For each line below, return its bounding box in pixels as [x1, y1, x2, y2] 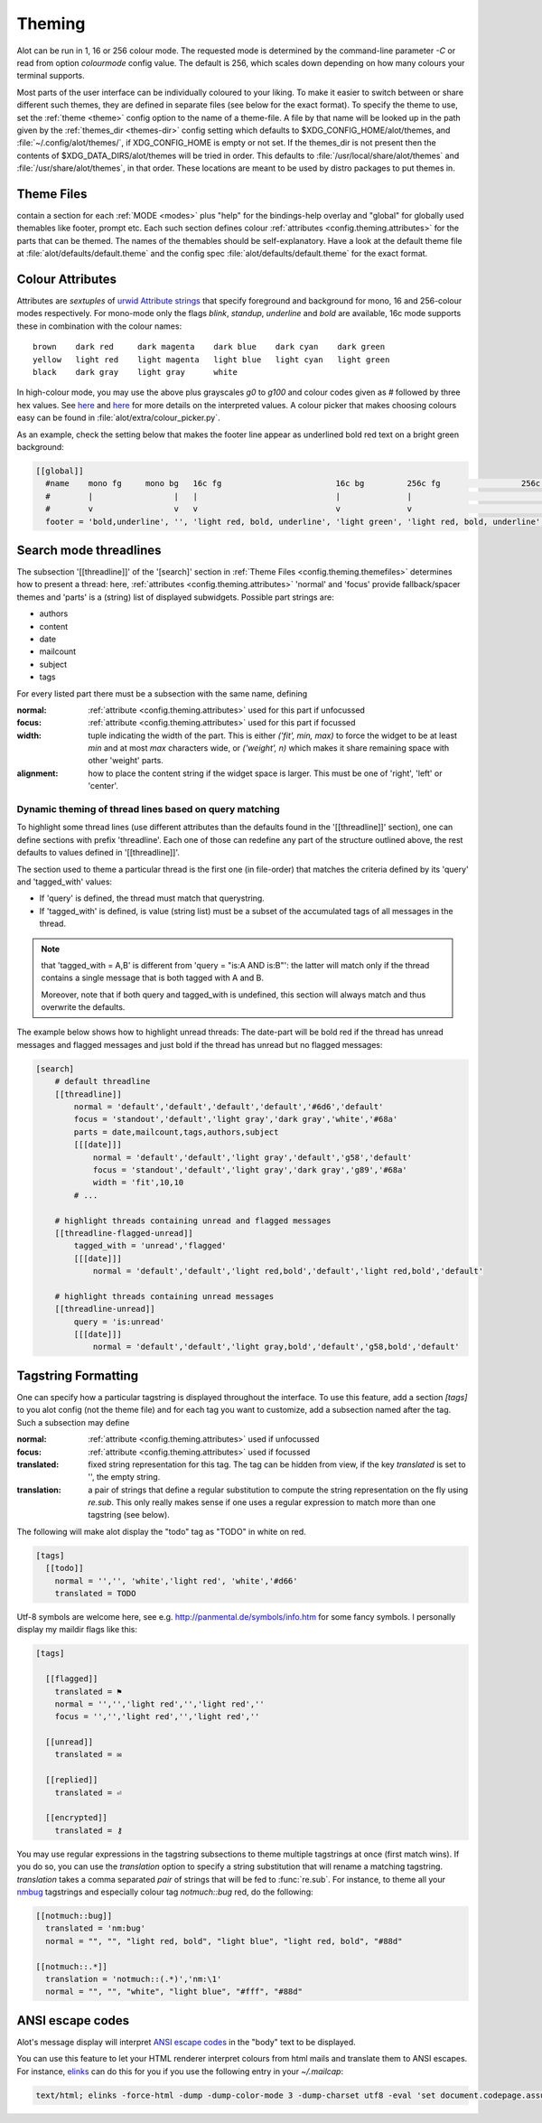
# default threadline [54, 1076, 151, 1087]
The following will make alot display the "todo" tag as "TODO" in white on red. [16, 1526, 306, 1537]
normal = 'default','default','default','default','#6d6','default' [73, 1102, 384, 1112]
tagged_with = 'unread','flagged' [73, 1240, 227, 1251]
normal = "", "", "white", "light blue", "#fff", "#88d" [45, 1987, 303, 1997]
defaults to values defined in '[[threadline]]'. [16, 847, 181, 858]
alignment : [16, 768, 59, 779]
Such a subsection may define [16, 1417, 130, 1427]
